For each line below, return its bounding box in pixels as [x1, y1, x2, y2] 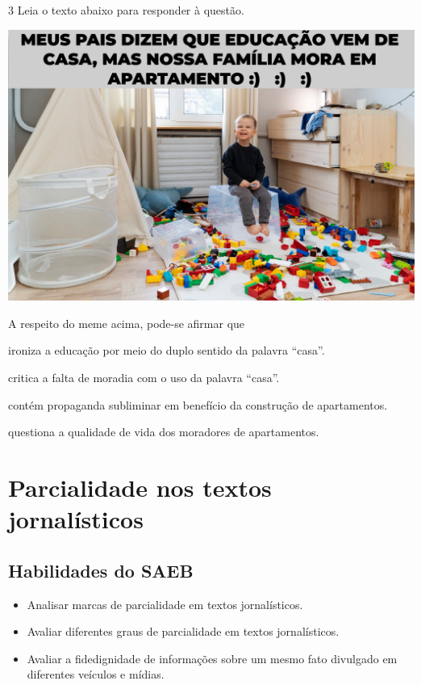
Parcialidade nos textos [8, 471, 272, 504]
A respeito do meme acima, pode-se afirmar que [8, 314, 245, 331]
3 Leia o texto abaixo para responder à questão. [8, 2, 244, 18]
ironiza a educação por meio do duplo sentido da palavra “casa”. [8, 342, 325, 359]
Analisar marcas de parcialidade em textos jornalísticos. [27, 595, 303, 612]
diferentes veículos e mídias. [27, 666, 165, 683]
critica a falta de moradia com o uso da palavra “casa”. [8, 369, 280, 386]
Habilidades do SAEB [8, 557, 194, 582]
